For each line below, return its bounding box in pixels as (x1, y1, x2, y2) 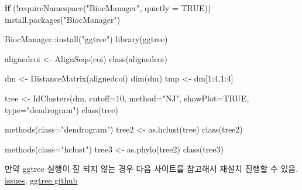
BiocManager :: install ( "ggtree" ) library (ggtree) (5, 33, 168, 45)
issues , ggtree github (5, 174, 78, 186)
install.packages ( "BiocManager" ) (5, 13, 121, 25)
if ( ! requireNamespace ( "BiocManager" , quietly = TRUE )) (5, 2, 211, 13)
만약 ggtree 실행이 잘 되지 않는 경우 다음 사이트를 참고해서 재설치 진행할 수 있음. (5, 162, 298, 175)
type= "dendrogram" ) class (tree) (5, 103, 118, 116)
